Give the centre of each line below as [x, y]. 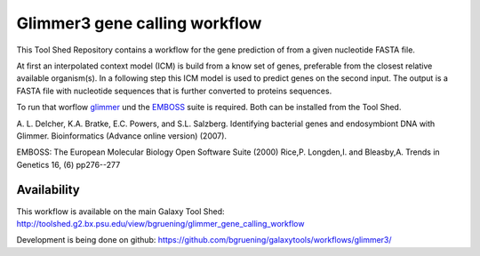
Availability [48, 190]
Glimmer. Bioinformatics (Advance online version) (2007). [121, 136]
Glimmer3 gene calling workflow [139, 23]
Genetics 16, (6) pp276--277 [68, 164]
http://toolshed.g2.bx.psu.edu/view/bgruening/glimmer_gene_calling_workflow [160, 223]
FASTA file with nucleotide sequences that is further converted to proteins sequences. [174, 91]
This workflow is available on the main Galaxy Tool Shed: [121, 211]
